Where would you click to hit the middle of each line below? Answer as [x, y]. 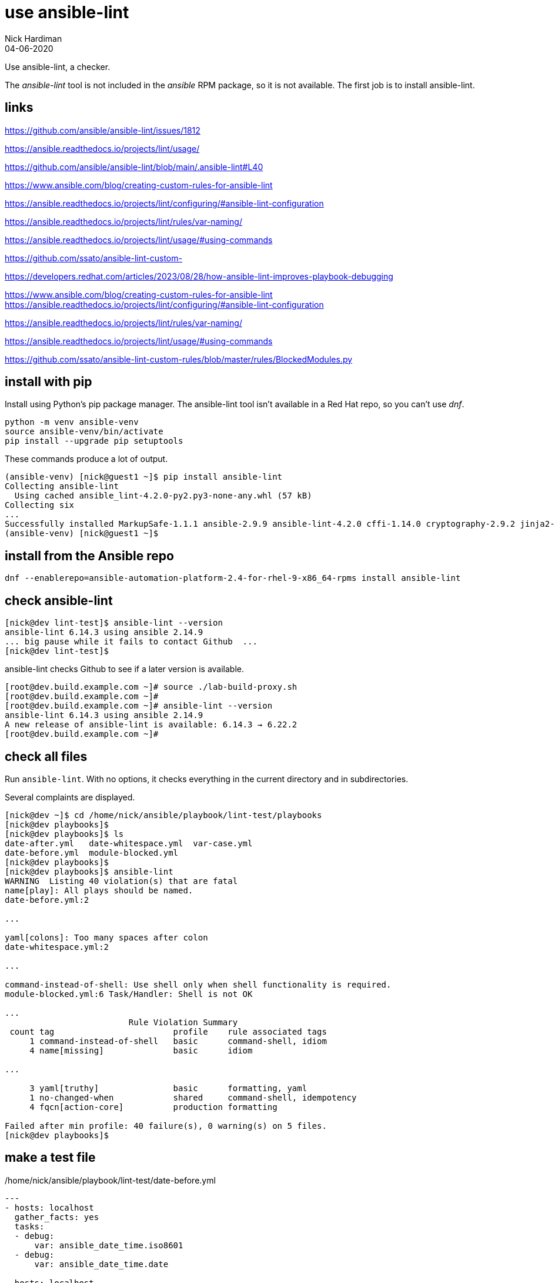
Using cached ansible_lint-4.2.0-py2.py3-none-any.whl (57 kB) [163, 496]
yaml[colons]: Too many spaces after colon [106, 937]
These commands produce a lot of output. [86, 459]
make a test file [50, 1158]
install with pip [49, 382]
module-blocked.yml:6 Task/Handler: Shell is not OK [129, 994]
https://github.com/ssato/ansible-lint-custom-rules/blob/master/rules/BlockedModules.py [179, 359]
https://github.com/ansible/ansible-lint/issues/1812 [103, 130]
